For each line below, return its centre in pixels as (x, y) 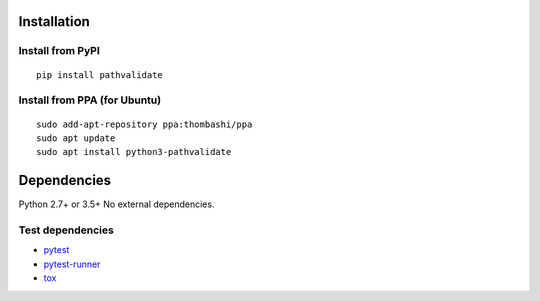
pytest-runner (72, 264)
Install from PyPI (59, 51)
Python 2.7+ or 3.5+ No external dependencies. (116, 204)
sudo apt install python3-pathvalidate (134, 152)
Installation (54, 21)
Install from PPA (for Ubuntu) (90, 100)
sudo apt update (76, 138)
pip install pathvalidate (100, 74)
